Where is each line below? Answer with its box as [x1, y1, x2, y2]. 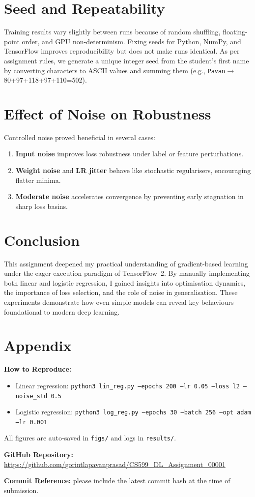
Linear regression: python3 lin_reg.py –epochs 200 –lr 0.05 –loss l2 [15, 380, 240, 390]
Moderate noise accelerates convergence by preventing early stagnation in [15, 191, 244, 202]
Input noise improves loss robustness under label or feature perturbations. [15, 148, 244, 159]
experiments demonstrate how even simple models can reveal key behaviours [4, 296, 234, 307]
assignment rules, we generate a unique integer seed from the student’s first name [4, 55, 249, 65]
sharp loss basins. [15, 201, 68, 211]
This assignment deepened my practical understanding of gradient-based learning [4, 258, 248, 268]
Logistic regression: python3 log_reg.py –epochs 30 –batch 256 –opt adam [15, 407, 251, 417]
